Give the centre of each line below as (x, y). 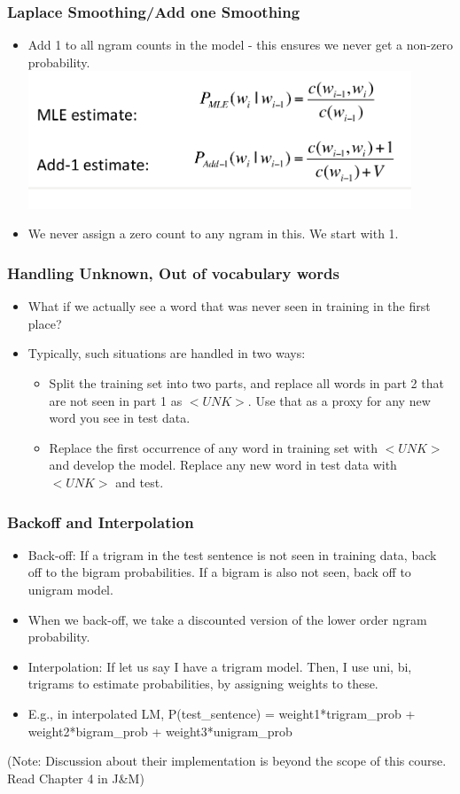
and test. (140, 483)
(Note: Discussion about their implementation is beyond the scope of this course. (227, 761)
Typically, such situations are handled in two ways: (167, 353)
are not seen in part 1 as (116, 400)
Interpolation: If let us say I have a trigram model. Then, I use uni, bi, (220, 666)
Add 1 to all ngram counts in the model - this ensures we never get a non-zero (240, 45)
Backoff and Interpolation (101, 522)
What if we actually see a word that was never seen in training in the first (229, 306)
